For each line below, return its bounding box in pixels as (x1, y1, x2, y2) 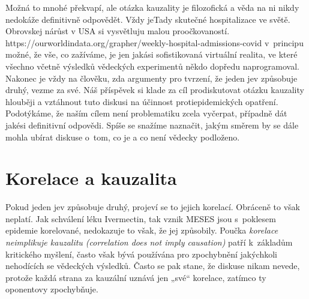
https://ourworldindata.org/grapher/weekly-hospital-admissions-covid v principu (5, 36, 304, 49)
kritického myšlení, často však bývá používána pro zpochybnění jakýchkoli (5, 247, 277, 260)
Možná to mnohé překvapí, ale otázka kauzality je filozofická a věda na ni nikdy (5, 1, 299, 13)
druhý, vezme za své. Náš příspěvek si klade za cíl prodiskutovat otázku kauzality (5, 83, 304, 96)
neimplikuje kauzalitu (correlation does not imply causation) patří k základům (5, 236, 293, 249)
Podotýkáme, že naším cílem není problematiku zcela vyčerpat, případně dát (5, 107, 287, 119)
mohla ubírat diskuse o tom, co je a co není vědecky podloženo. (5, 130, 240, 143)
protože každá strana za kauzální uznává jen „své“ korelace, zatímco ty (5, 271, 266, 283)
